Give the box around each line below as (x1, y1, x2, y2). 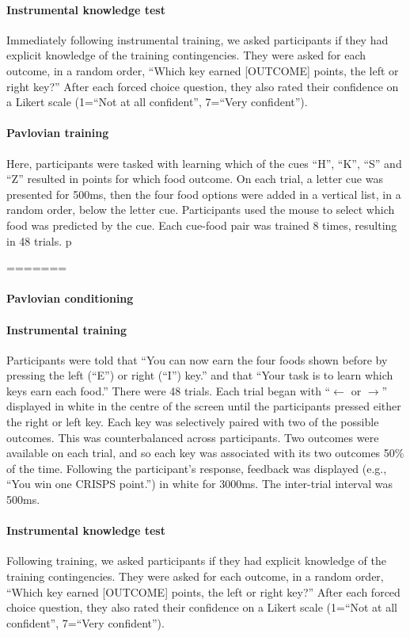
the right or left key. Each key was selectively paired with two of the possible (6, 414, 379, 430)
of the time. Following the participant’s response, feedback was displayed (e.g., (6, 460, 387, 476)
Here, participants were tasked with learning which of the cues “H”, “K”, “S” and (6, 154, 402, 171)
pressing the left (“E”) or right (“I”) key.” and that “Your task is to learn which (6, 367, 393, 383)
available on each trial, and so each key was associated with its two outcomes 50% (6, 444, 404, 461)
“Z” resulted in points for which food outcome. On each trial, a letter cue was (6, 170, 383, 187)
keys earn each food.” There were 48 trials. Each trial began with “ (6, 382, 331, 399)
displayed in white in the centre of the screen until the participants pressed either (6, 398, 401, 414)
